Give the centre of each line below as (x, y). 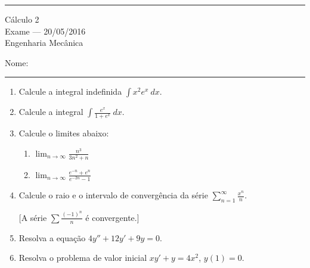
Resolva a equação (52, 237)
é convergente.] (112, 217)
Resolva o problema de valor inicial (83, 258)
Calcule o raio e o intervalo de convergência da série (113, 195)
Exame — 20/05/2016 (45, 31)
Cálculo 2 (22, 19)
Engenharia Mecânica (44, 43)
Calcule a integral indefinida (70, 91)
